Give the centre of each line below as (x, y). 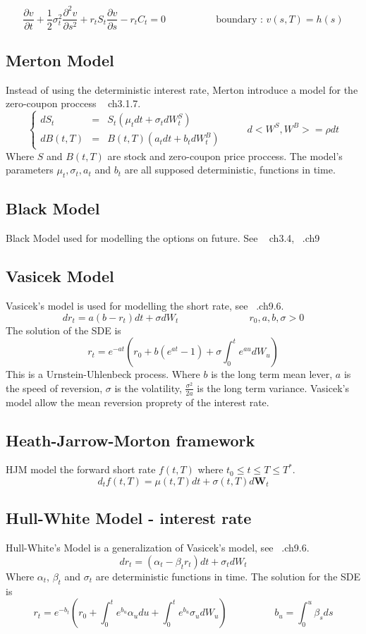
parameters (30, 170)
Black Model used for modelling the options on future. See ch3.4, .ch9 (163, 238)
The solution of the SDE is (63, 330)
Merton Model (60, 60)
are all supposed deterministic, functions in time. (230, 170)
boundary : (239, 19)
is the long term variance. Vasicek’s (273, 388)
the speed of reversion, (54, 388)
